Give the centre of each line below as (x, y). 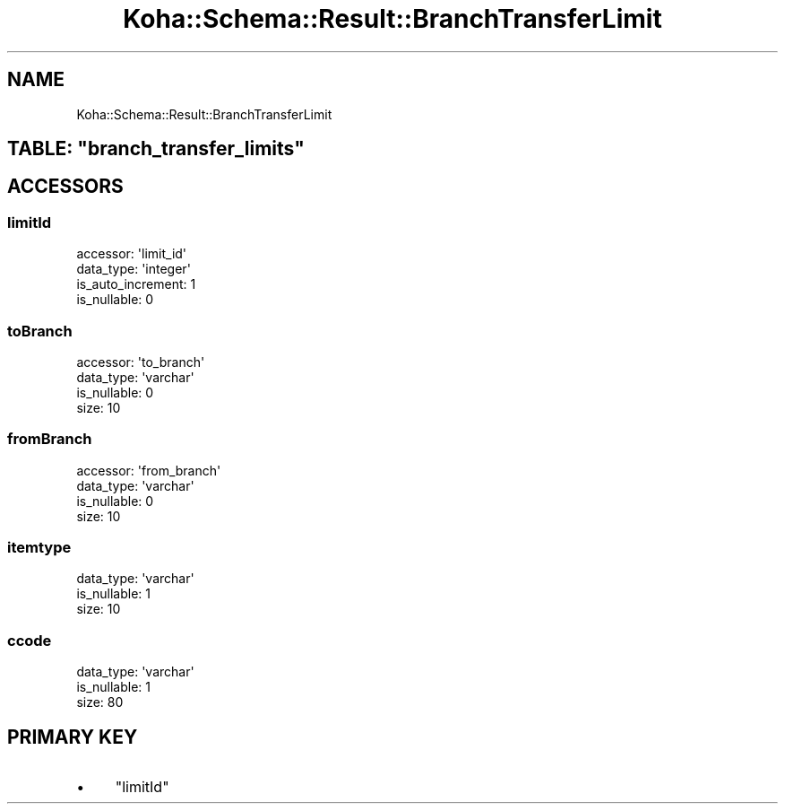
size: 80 (100, 702)
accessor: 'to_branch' (141, 362)
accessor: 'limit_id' (132, 254)
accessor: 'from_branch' (149, 470)
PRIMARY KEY (73, 737)
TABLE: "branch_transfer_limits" (156, 149)
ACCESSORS (65, 187)
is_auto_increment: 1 (136, 284)
